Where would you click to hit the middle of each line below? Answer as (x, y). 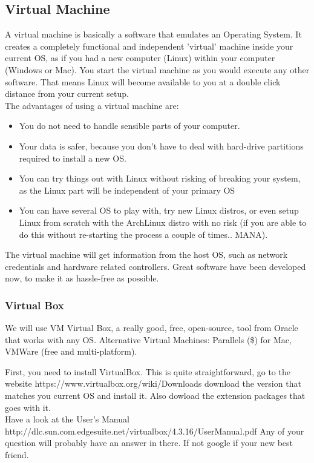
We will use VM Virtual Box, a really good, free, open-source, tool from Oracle (152, 328)
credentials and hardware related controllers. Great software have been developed (155, 266)
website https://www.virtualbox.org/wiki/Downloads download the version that (153, 383)
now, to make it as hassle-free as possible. (82, 278)
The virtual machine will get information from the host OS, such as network (146, 254)
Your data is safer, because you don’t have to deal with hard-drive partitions (161, 146)
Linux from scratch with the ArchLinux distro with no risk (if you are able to (163, 222)
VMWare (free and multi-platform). (71, 351)
